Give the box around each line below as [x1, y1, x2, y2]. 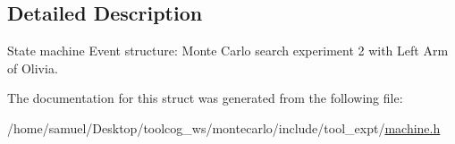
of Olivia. [7, 58, 58, 77]
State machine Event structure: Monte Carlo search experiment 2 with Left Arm [7, 41, 449, 60]
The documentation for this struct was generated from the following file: [7, 89, 403, 107]
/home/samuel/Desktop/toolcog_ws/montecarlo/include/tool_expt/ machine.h [7, 118, 441, 137]
